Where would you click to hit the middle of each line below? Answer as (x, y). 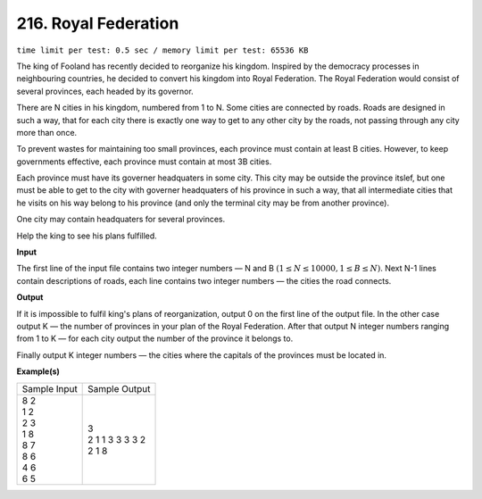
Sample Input (50, 388)
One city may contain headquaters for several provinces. (121, 220)
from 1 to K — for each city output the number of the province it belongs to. (155, 338)
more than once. (47, 132)
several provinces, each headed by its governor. (105, 91)
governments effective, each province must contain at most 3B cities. (144, 162)
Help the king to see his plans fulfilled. (87, 236)
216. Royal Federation (98, 23)
